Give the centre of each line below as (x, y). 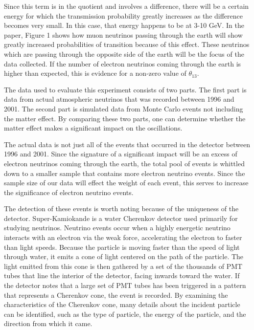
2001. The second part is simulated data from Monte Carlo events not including (124, 108)
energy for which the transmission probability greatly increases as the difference (123, 15)
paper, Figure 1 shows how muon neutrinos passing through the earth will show (123, 34)
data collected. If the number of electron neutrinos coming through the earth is (123, 63)
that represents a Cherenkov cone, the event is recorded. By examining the (116, 295)
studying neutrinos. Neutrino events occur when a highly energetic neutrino (117, 228)
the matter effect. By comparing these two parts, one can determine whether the (125, 118)
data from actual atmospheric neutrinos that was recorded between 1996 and (119, 99)
